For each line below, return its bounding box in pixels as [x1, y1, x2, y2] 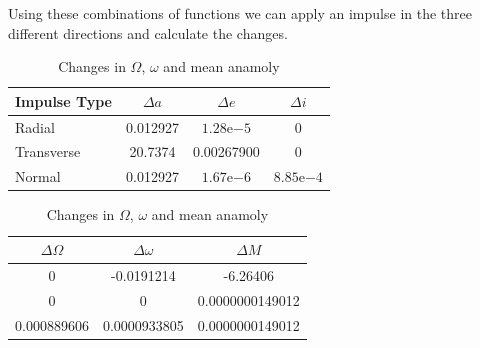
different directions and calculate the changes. [8, 22, 288, 43]
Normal [15, 166, 61, 187]
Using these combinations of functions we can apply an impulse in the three [8, 3, 472, 23]
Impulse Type [15, 90, 112, 111]
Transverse [15, 141, 81, 162]
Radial [15, 116, 55, 137]
